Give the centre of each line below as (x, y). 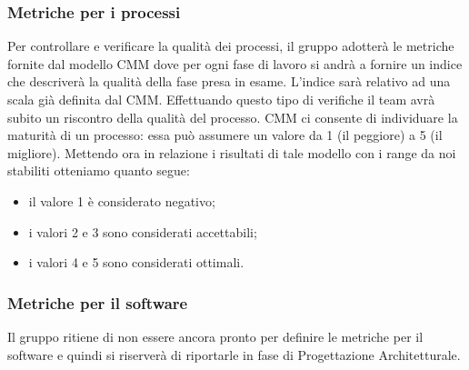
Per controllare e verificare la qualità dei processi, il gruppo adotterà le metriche (231, 46)
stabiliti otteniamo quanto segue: (99, 170)
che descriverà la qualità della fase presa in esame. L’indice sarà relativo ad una (229, 81)
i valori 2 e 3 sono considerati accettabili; (143, 231)
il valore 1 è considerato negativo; (122, 200)
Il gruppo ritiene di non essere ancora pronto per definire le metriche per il (215, 336)
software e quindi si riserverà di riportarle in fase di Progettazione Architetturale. (234, 354)
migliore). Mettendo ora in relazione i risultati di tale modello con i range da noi (232, 152)
